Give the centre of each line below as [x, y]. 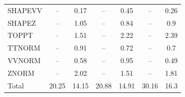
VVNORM [24, 60]
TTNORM [24, 48]
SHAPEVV [25, 10]
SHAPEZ [22, 22]
